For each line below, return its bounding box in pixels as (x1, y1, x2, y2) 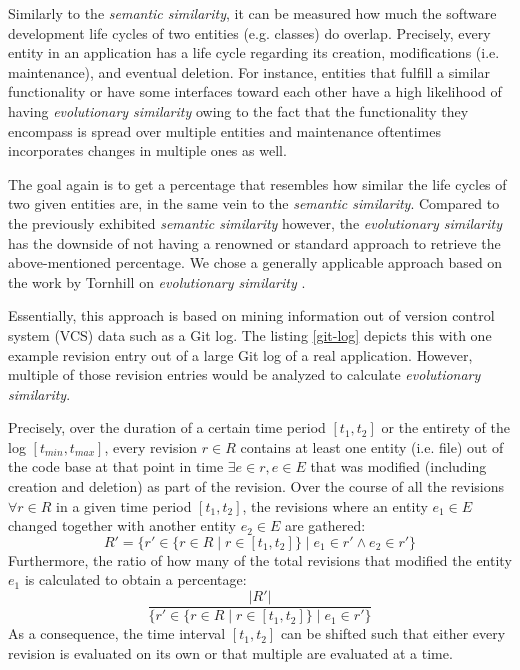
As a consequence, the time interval (8, 623, 226, 644)
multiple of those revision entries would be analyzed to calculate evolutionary (8, 364, 481, 385)
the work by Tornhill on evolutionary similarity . (8, 271, 306, 292)
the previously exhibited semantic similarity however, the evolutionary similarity (8, 212, 502, 233)
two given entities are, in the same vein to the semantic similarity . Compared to (8, 193, 500, 214)
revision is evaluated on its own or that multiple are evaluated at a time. (8, 642, 453, 663)
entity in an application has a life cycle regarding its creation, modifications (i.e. (8, 42, 500, 63)
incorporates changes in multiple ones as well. (8, 140, 287, 161)
